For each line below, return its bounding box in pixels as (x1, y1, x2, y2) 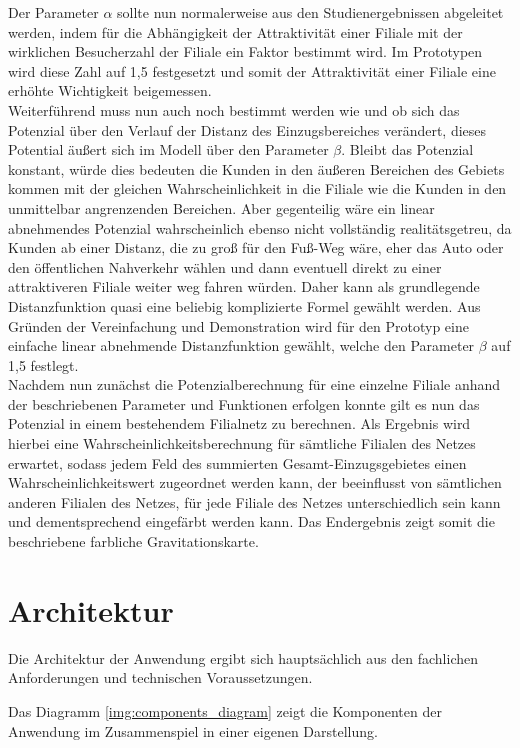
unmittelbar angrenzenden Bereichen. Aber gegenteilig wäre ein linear (8, 197, 435, 218)
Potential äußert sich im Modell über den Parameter (8, 139, 329, 160)
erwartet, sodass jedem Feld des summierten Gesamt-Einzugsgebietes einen (8, 452, 467, 473)
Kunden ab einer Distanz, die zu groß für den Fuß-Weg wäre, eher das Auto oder (8, 237, 504, 258)
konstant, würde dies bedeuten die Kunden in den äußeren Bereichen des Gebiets (8, 158, 505, 179)
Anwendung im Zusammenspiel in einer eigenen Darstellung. (8, 720, 378, 741)
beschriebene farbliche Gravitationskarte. (8, 531, 259, 552)
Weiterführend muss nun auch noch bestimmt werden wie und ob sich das (8, 99, 460, 120)
